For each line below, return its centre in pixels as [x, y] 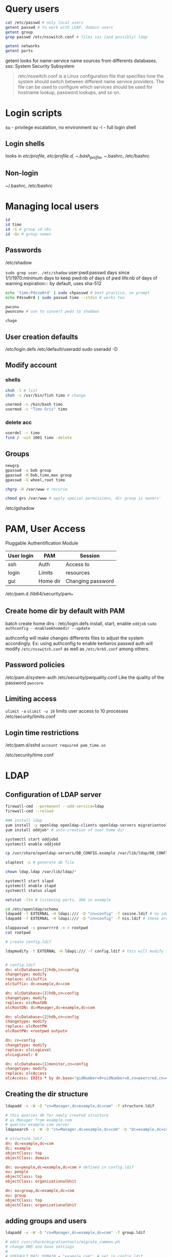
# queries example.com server [38, 1125]
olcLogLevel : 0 [21, 1054]
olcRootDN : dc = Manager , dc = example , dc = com [50, 1007]
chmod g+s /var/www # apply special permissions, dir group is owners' [83, 498]
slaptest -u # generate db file [40, 863]
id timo [14, 225]
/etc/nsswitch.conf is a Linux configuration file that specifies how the [91, 76]
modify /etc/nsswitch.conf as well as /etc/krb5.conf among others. [78, 649]
